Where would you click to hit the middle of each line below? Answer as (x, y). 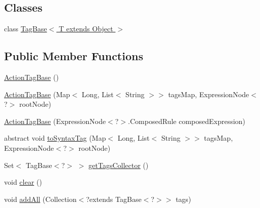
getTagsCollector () (119, 165)
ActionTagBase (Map (37, 94)
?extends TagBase (114, 199)
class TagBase (26, 29)
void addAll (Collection (40, 199)
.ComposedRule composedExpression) (187, 121)
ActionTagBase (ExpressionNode (55, 121)
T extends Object (86, 29)
